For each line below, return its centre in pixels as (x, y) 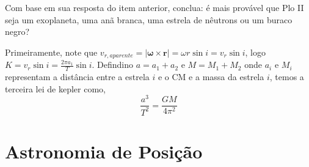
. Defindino (113, 65)
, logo (255, 52)
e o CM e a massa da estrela (211, 77)
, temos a (287, 77)
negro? (17, 32)
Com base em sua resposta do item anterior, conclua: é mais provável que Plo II (154, 7)
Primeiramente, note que (51, 52)
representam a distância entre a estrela (77, 77)
